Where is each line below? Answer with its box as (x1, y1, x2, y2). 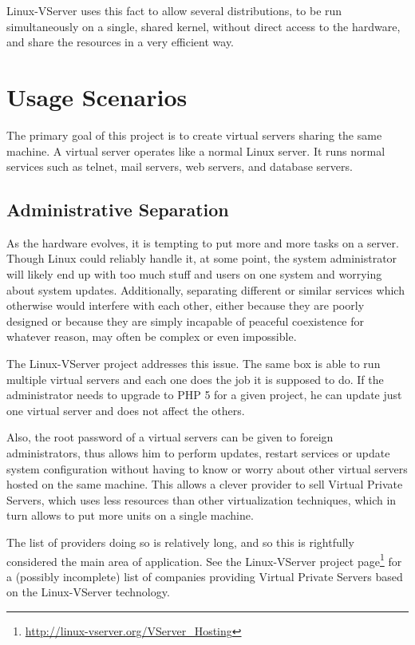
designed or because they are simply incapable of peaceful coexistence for (6, 312, 365, 329)
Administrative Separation (6, 197, 229, 222)
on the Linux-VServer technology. (6, 584, 170, 600)
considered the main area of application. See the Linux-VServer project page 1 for (6, 550, 402, 569)
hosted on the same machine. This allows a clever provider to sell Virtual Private (6, 476, 403, 493)
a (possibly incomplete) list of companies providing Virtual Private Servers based (6, 568, 403, 584)
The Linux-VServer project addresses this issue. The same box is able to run (6, 355, 381, 372)
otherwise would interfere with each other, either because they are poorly (6, 297, 365, 314)
